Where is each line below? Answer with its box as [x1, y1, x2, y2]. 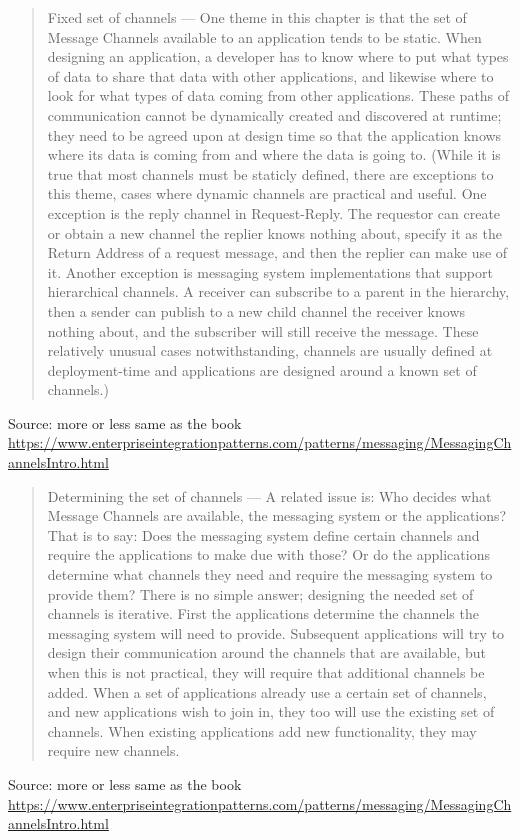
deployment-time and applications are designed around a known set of [47, 359, 477, 380]
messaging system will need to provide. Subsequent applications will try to [47, 622, 505, 643]
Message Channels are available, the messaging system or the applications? [47, 505, 507, 526]
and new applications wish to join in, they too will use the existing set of [47, 701, 495, 722]
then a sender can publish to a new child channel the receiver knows [47, 300, 466, 321]
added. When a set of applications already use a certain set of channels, [47, 681, 487, 702]
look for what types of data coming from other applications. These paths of [47, 85, 510, 106]
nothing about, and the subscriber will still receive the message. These [47, 320, 479, 341]
